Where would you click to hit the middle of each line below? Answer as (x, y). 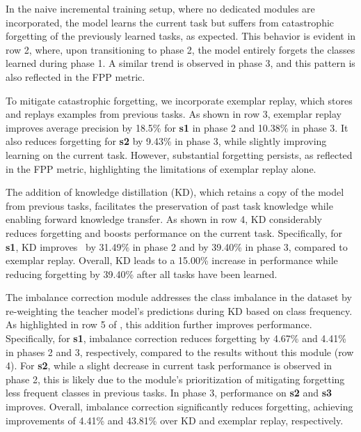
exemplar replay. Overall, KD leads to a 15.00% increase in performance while (172, 260)
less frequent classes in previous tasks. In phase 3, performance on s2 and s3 (169, 393)
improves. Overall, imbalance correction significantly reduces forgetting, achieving (179, 407)
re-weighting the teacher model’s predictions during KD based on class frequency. (179, 310)
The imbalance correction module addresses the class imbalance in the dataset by (179, 297)
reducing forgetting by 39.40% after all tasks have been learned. (142, 273)
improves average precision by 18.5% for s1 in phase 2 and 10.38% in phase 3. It (177, 127)
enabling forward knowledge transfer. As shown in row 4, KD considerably (164, 219)
